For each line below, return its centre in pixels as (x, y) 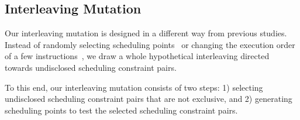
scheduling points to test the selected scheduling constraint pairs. (121, 110)
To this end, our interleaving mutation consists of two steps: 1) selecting (134, 87)
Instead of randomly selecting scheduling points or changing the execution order (150, 44)
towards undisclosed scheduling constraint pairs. (91, 67)
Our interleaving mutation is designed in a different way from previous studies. (146, 33)
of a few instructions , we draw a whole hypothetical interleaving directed (137, 56)
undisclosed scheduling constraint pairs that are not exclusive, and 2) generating (149, 99)
